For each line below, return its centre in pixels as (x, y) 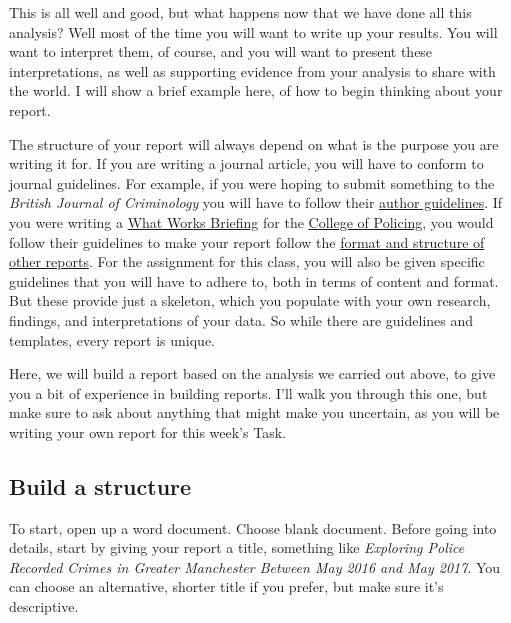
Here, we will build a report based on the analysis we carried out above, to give (252, 373)
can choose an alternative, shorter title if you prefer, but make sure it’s (226, 586)
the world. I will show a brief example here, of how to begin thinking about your (256, 90)
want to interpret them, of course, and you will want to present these (221, 51)
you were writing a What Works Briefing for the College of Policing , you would (251, 221)
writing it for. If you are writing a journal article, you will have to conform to (246, 163)
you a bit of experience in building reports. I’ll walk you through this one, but (248, 392)
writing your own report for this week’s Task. (147, 431)
